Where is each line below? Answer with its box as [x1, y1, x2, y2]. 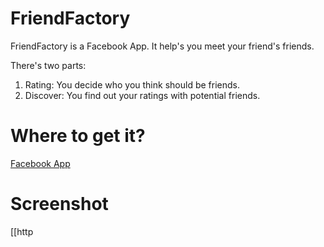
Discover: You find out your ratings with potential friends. [24, 89, 261, 101]
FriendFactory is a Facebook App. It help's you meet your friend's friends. [10, 40, 315, 52]
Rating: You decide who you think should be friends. [24, 78, 240, 91]
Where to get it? [10, 125, 146, 147]
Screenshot [10, 193, 109, 216]
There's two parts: [10, 59, 87, 71]
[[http [10, 225, 34, 237]
